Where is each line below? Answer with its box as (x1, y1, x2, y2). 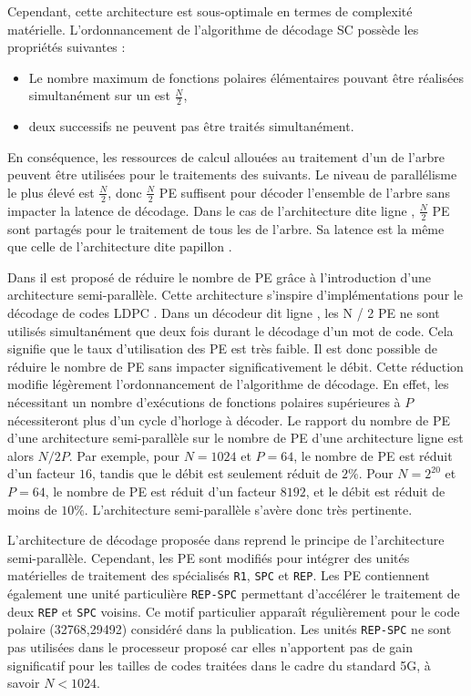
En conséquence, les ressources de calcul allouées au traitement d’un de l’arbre (7, 147, 445, 166)
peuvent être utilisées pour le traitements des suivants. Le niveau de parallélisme (7, 165, 457, 184)
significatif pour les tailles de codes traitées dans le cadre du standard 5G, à (7, 655, 431, 674)
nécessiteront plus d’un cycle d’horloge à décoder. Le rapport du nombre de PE (7, 410, 451, 429)
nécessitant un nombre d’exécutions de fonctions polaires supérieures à (7, 392, 401, 411)
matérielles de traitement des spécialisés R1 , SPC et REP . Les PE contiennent (7, 566, 430, 585)
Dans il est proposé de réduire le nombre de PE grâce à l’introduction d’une (7, 267, 432, 286)
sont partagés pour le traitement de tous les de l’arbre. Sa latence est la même (7, 219, 445, 238)
